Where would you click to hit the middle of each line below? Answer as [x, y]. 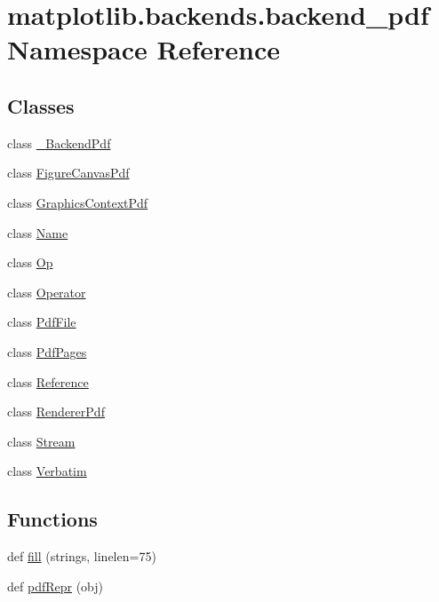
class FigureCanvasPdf [68, 173]
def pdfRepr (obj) [56, 586]
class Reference [48, 381]
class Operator [47, 292]
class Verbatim [47, 471]
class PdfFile [42, 322]
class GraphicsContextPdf [78, 202]
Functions [52, 519]
